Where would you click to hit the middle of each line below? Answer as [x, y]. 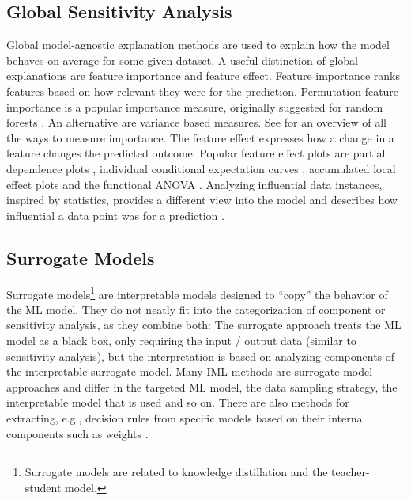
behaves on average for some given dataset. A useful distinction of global [182, 60]
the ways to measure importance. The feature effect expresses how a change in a [200, 137]
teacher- [351, 472]
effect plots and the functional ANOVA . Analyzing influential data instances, [194, 184]
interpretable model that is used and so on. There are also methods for [178, 402]
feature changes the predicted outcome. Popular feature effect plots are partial [196, 153]
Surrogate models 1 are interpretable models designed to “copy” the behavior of [197, 293]
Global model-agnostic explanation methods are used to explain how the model [198, 45]
